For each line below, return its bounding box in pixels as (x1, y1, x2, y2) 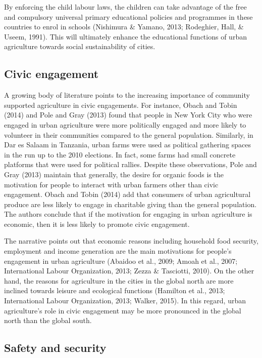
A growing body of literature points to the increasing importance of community (4, 90, 250, 100)
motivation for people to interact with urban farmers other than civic (4, 179, 219, 189)
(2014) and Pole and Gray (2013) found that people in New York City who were (4, 109, 252, 120)
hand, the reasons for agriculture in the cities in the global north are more (4, 275, 234, 286)
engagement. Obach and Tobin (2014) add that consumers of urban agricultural (4, 189, 251, 200)
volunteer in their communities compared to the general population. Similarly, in (4, 129, 253, 140)
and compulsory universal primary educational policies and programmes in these (4, 11, 253, 22)
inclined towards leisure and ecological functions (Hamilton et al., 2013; (4, 285, 225, 296)
